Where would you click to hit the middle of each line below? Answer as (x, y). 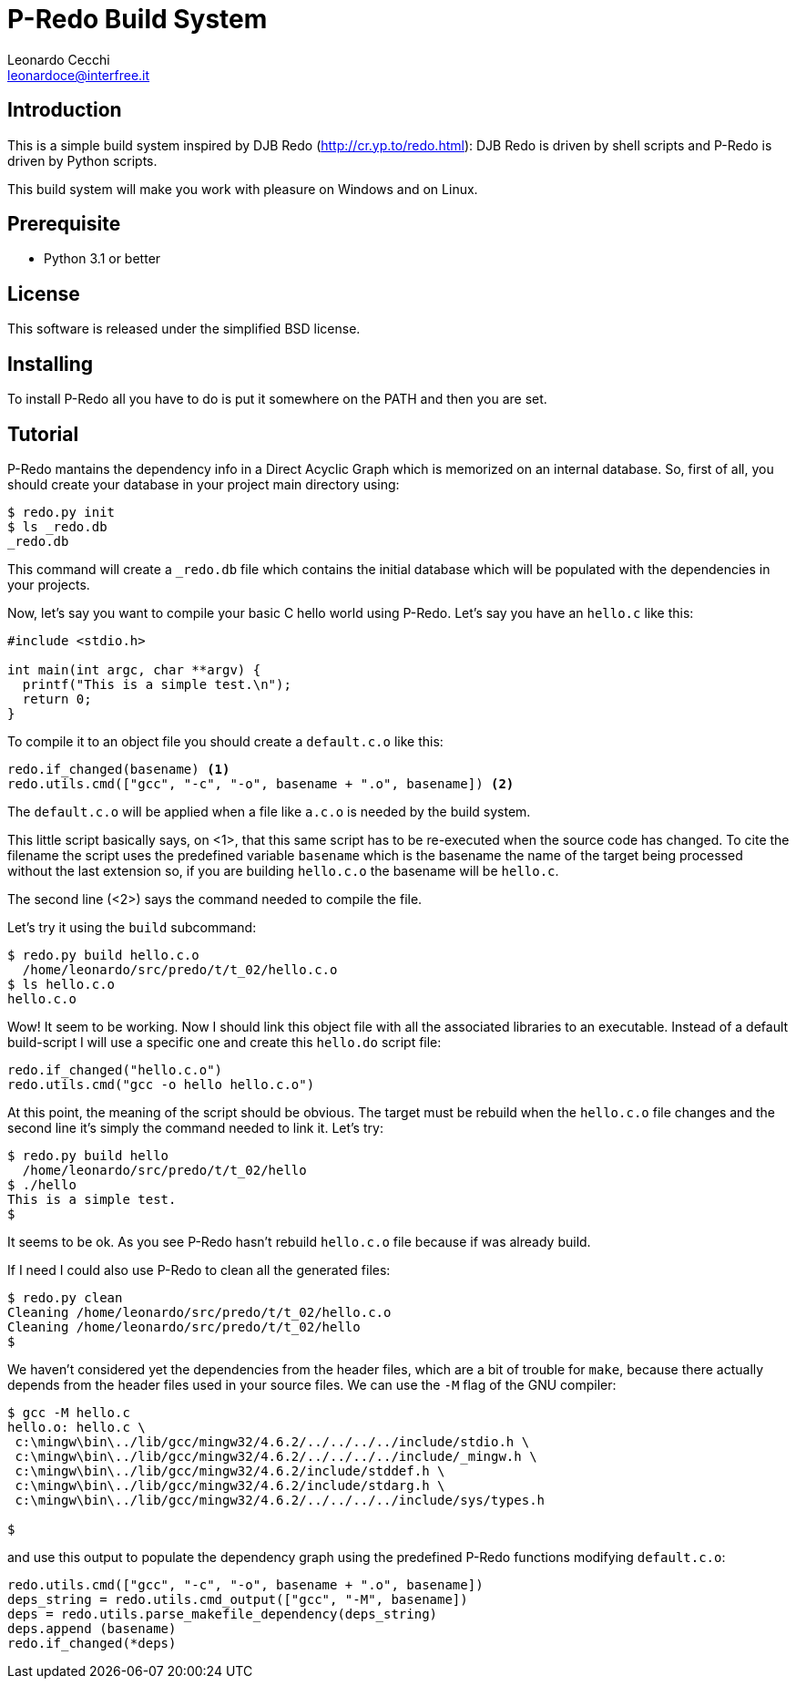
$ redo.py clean (65, 1297)
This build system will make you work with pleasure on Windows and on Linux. (243, 189)
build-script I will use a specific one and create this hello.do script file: (225, 1042)
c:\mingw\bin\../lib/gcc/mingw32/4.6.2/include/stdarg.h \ (230, 1485)
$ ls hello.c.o (61, 984)
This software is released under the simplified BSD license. (184, 329)
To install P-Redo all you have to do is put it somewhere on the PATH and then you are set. (277, 399)
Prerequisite (64, 224)
